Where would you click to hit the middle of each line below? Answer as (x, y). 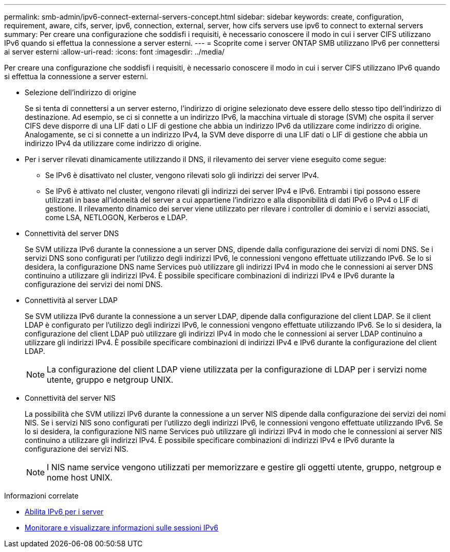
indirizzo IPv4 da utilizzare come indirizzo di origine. (113, 143)
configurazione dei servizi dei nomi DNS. (94, 284)
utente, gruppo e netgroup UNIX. (110, 380)
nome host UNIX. (80, 477)
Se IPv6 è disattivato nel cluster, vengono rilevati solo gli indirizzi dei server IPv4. (182, 175)
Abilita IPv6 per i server (64, 512)
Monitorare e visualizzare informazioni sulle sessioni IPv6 (122, 528)
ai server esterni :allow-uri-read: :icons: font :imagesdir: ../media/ (115, 52)
